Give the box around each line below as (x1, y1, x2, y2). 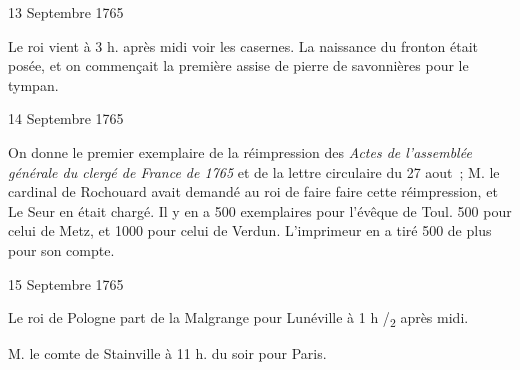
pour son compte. (8, 239, 115, 260)
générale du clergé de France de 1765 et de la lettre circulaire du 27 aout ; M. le (8, 161, 500, 182)
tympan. (8, 74, 59, 95)
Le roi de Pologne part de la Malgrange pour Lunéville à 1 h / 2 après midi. (8, 307, 469, 330)
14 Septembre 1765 (8, 108, 124, 129)
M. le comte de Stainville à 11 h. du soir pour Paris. (8, 343, 327, 364)
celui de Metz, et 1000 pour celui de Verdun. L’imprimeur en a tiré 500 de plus (8, 220, 492, 241)
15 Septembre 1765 (8, 273, 124, 294)
